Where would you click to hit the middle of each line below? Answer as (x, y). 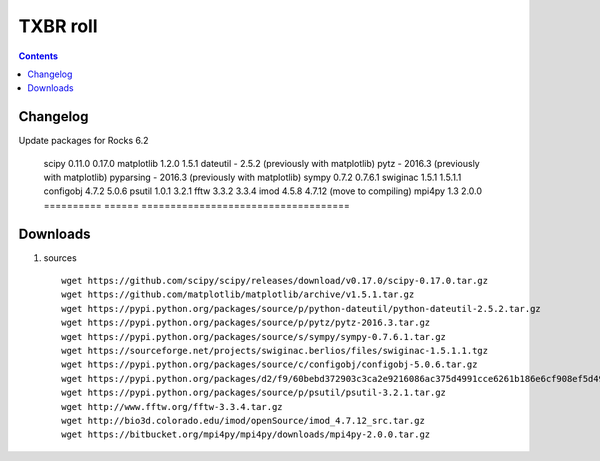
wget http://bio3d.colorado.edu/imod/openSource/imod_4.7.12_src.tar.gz (243, 420)
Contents (38, 56)
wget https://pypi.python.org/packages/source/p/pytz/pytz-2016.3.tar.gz (246, 323)
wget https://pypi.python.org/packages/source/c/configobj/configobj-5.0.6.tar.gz (269, 364)
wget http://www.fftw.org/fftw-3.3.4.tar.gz (172, 406)
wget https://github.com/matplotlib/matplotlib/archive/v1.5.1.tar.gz (238, 294)
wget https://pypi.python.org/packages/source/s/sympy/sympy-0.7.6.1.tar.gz (254, 336)
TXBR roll (58, 26)
